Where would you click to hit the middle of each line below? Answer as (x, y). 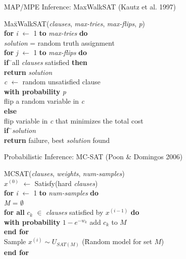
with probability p (35, 91)
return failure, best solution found (57, 140)
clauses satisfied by (74, 212)
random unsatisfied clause (61, 82)
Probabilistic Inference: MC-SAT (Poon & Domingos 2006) (93, 157)
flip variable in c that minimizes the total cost (74, 120)
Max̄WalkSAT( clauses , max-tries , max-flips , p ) (74, 23)
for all (14, 212)
